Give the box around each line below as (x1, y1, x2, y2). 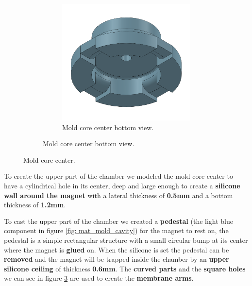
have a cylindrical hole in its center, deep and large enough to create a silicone (4, 180, 240, 190)
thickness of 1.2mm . (4, 200, 66, 210)
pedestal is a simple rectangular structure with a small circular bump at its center (4, 235, 248, 245)
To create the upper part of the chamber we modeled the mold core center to (4, 171, 233, 181)
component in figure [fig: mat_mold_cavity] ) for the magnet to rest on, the (4, 225, 229, 236)
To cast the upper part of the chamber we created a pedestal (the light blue (4, 216, 234, 226)
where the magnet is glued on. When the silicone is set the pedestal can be (4, 244, 229, 254)
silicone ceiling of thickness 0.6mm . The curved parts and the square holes (4, 263, 246, 273)
